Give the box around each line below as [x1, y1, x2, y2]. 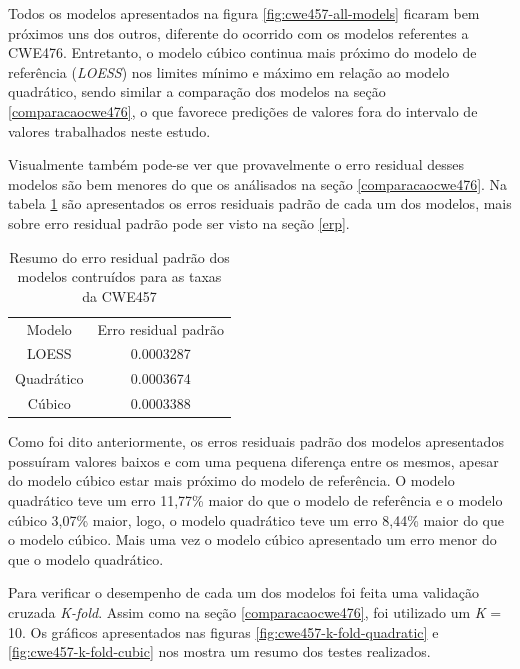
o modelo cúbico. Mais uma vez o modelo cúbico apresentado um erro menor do [8, 529, 497, 550]
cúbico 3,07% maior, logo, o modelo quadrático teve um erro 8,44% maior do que [8, 509, 505, 530]
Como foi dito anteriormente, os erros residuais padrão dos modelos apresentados [8, 431, 504, 452]
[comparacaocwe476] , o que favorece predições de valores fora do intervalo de [8, 100, 478, 121]
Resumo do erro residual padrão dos [9, 246, 230, 267]
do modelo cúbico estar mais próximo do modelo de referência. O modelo [8, 470, 455, 491]
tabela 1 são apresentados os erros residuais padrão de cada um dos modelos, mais [8, 193, 512, 214]
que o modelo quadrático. [8, 548, 164, 569]
